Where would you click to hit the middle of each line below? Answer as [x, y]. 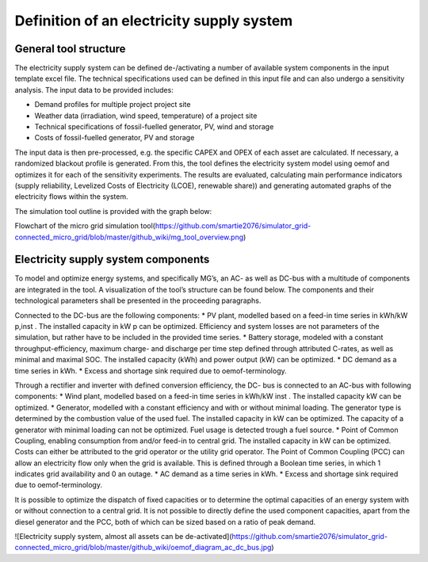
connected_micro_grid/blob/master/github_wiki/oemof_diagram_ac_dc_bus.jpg [143, 548]
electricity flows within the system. [71, 197]
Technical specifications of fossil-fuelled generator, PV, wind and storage [154, 127]
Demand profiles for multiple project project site [113, 105]
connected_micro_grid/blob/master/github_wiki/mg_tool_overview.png [129, 237]
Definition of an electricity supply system [154, 21]
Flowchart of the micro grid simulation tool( [85, 226]
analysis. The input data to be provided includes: [94, 90]
